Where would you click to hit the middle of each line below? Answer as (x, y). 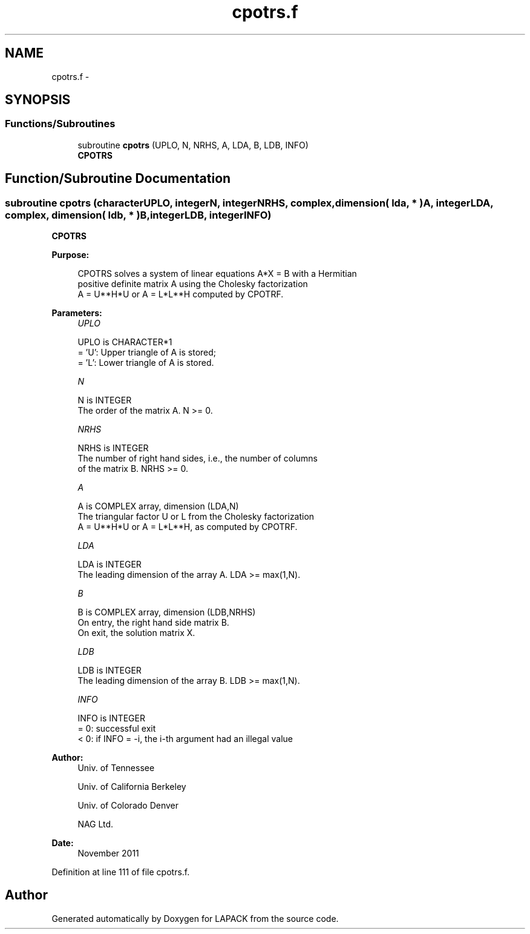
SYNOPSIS (38, 100)
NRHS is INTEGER (113, 448)
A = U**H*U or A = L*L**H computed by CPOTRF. (181, 294)
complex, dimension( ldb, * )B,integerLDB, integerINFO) (138, 215)
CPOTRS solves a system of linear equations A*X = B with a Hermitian (217, 274)
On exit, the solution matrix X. (136, 633)
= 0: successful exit (117, 729)
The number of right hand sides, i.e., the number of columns (198, 459)
